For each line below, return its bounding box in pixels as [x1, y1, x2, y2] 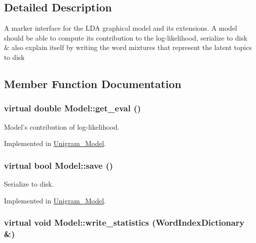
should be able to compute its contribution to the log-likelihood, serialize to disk [4, 32, 248, 43]
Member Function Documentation [4, 76, 182, 91]
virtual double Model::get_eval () [4, 102, 141, 114]
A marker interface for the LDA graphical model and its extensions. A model [4, 23, 237, 33]
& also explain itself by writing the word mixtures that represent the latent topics [4, 42, 252, 52]
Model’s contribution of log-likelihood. [4, 121, 120, 132]
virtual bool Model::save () [4, 159, 113, 171]
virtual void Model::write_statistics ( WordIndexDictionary [4, 216, 245, 229]
